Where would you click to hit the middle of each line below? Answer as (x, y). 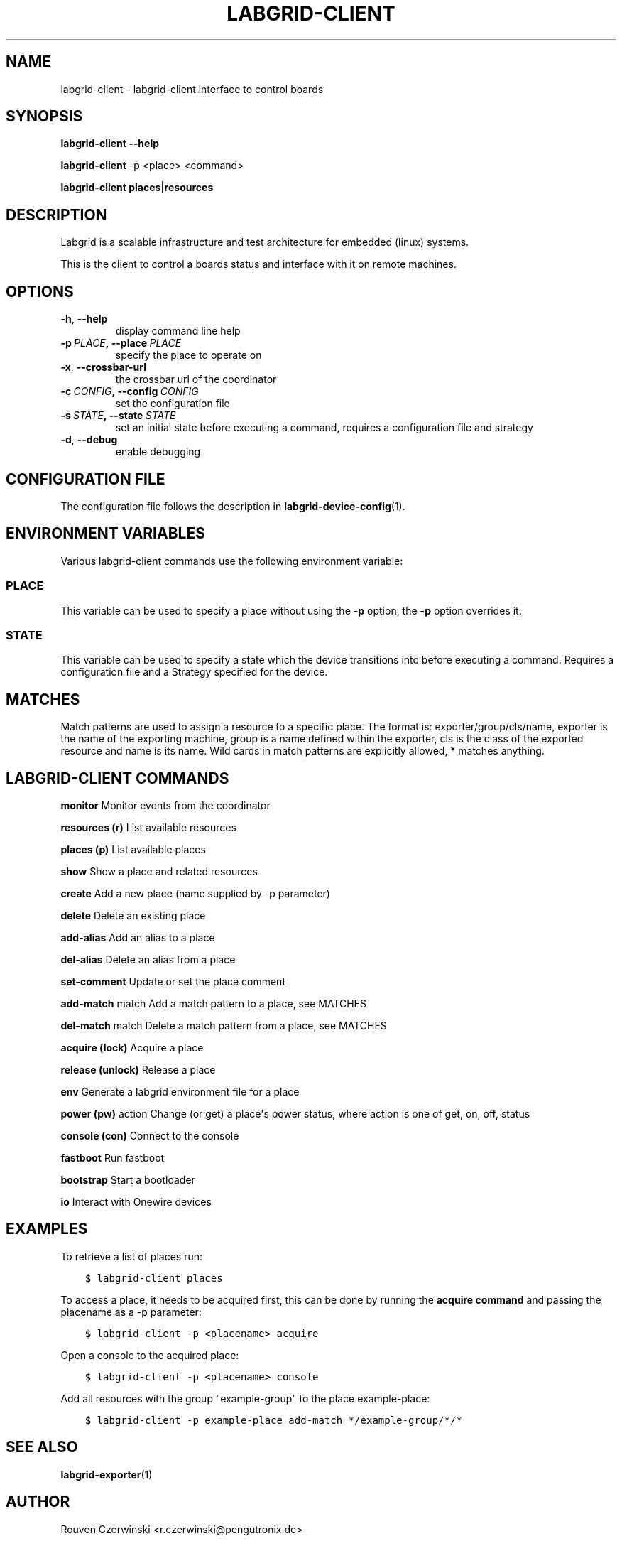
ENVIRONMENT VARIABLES (105, 534)
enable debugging (158, 452)
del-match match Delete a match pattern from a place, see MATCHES (224, 1026)
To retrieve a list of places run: (131, 1256)
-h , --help (84, 319)
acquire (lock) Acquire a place (132, 1048)
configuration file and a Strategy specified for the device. (194, 672)
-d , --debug (89, 440)
